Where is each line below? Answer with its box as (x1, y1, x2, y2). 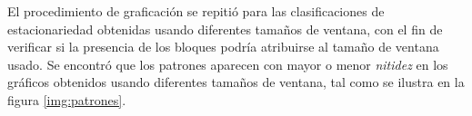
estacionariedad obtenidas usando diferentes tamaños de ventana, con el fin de (7, 19, 443, 38)
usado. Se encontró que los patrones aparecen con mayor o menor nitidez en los (7, 54, 448, 73)
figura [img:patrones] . (7, 90, 126, 109)
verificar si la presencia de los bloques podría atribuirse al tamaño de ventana (7, 37, 439, 56)
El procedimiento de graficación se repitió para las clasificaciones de (7, 2, 385, 20)
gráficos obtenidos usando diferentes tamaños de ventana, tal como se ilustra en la (7, 72, 465, 92)
